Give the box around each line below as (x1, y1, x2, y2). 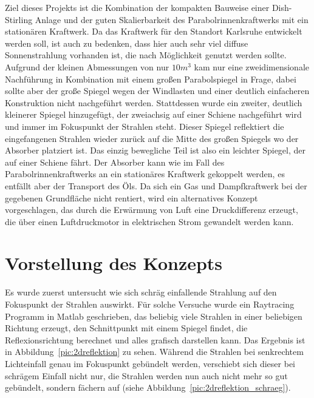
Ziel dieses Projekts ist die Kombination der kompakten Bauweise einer (5, 1, 270, 13)
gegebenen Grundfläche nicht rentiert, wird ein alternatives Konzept (5, 191, 258, 204)
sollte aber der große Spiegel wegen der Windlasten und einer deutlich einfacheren (5, 84, 310, 97)
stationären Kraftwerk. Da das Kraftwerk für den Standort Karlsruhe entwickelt (5, 25, 302, 38)
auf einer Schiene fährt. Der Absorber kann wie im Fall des (5, 155, 225, 168)
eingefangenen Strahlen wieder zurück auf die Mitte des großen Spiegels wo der (5, 132, 299, 144)
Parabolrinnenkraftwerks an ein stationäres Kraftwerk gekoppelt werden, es (5, 167, 285, 180)
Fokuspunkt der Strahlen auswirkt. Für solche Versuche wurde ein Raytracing (5, 298, 295, 310)
